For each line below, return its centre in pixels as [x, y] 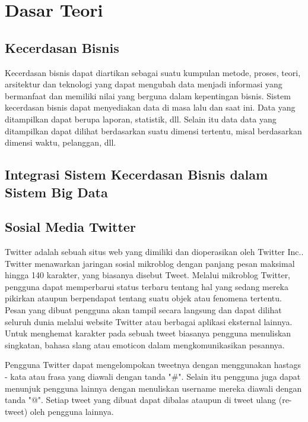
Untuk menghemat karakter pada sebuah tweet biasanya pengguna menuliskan [148, 333]
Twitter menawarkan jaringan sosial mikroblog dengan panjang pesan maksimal [150, 263]
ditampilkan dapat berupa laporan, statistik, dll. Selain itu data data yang [141, 119]
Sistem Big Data [56, 192]
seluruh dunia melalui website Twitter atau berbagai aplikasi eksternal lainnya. [149, 321]
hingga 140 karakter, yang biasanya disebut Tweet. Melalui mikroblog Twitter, [148, 275]
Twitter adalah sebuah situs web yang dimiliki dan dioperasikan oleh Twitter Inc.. [154, 252]
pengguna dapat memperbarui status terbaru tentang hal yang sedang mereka [147, 286]
